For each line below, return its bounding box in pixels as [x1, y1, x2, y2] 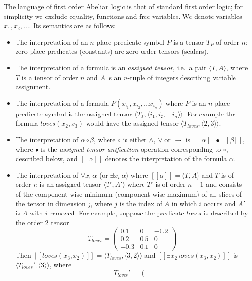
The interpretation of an [15, 36, 88, 47]
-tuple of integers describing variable [127, 72, 236, 82]
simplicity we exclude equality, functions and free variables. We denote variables [4, 11, 242, 21]
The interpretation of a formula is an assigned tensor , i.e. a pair [15, 62, 207, 72]
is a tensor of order [21, 72, 78, 82]
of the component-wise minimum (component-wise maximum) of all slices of [15, 188, 242, 198]
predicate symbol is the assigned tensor [15, 108, 132, 118]
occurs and [203, 198, 236, 208]
